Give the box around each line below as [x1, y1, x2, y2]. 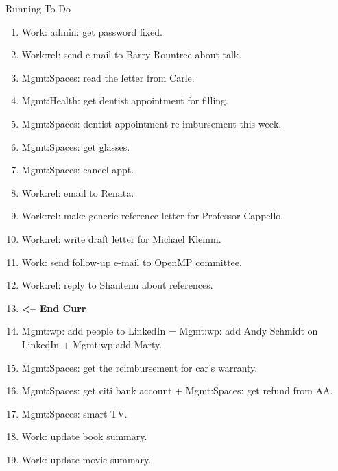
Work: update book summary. [21, 429, 147, 444]
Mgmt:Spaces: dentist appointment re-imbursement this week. [21, 116, 282, 130]
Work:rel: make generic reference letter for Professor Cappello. [21, 208, 284, 223]
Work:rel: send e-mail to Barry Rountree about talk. [21, 47, 242, 62]
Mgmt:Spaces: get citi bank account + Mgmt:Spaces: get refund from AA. [21, 383, 333, 398]
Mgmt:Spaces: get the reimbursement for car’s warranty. [21, 360, 258, 374]
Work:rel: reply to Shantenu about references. [21, 278, 213, 292]
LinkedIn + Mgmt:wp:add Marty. [21, 337, 162, 351]
